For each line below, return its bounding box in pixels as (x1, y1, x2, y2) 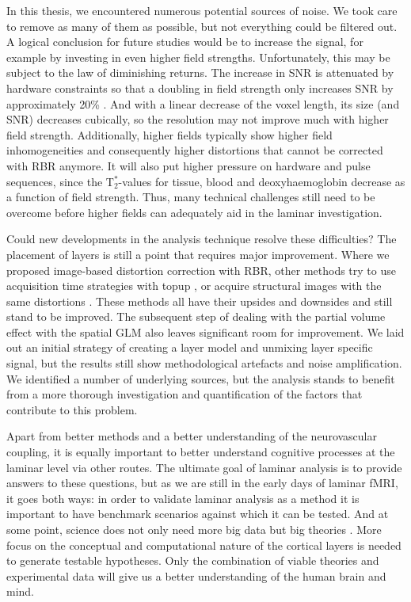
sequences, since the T (6, 173, 114, 189)
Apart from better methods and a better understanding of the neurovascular (6, 428, 377, 444)
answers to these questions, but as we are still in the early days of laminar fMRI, (6, 474, 398, 491)
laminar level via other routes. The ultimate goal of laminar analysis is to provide (6, 459, 402, 475)
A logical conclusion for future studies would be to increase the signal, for (6, 33, 363, 50)
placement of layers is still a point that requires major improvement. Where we (6, 246, 390, 262)
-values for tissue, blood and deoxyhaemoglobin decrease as (118, 173, 405, 189)
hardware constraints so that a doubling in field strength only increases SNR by (6, 79, 394, 96)
